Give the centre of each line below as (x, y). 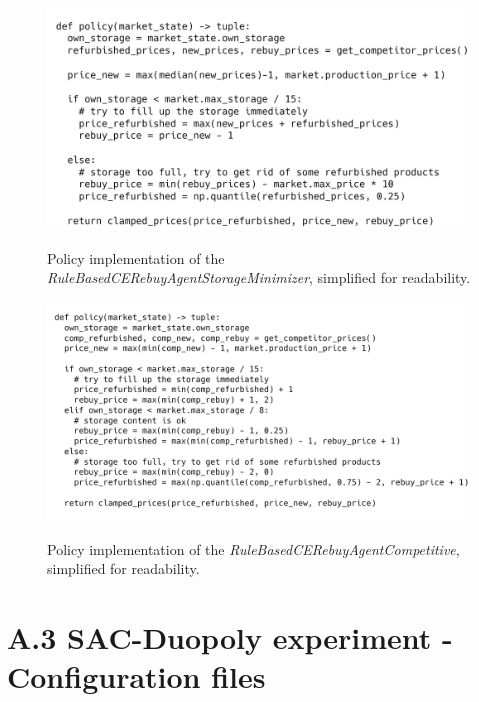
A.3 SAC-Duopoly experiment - (230, 637)
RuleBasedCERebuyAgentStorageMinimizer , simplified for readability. (259, 277)
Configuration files (136, 676)
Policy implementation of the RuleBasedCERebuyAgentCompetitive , (253, 548)
